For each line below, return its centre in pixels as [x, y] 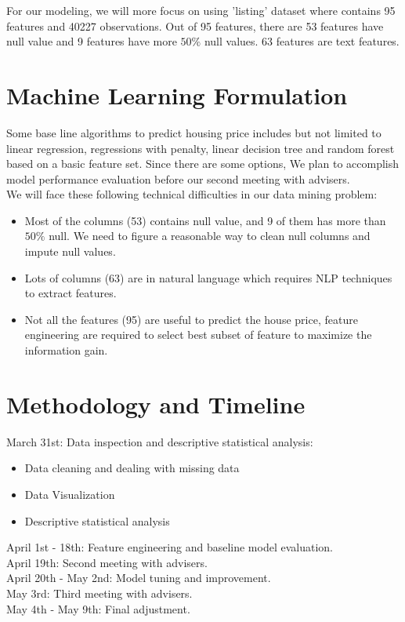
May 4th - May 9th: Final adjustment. [98, 608]
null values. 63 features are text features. [302, 41]
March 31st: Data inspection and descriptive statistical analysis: [160, 441]
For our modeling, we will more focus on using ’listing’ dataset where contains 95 [201, 10]
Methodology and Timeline [156, 404]
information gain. [66, 350]
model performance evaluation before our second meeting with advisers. [178, 178]
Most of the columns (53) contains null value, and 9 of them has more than [205, 220]
